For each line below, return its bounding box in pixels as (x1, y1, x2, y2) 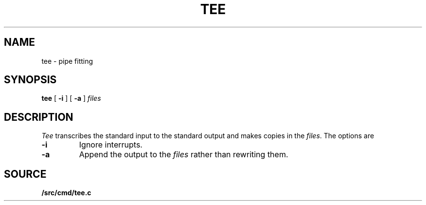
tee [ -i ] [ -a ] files (41, 94, 101, 103)
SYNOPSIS (4, 74, 57, 86)
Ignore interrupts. (79, 140, 142, 150)
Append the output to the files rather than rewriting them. (79, 149, 288, 160)
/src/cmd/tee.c (41, 188, 91, 197)
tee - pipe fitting (41, 56, 93, 65)
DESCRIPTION (4, 111, 73, 123)
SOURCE (4, 168, 47, 180)
